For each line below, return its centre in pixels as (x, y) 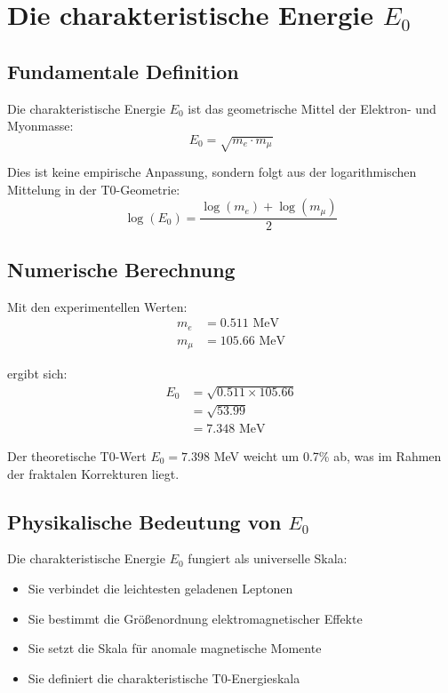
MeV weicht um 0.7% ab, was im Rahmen (328, 455)
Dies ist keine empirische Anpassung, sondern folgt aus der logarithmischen (212, 172)
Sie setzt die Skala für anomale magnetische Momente (175, 648)
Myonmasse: (40, 126)
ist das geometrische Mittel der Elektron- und (312, 108)
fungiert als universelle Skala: (268, 558)
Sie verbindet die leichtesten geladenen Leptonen (160, 588)
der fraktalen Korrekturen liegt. (93, 473)
